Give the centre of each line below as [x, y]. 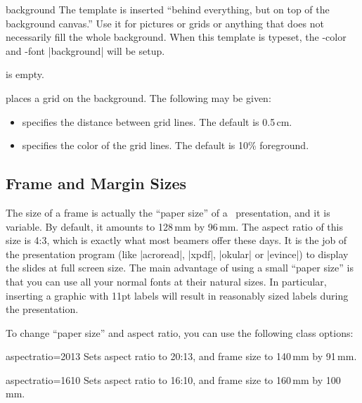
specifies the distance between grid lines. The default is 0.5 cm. [157, 121]
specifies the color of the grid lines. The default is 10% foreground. [166, 145]
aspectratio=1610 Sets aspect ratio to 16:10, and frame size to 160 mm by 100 [173, 379]
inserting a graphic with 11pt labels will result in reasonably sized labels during [177, 295]
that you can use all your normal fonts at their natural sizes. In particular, [166, 281]
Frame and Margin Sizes [96, 183]
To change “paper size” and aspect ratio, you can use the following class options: [180, 332]
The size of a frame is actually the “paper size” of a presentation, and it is [168, 212]
